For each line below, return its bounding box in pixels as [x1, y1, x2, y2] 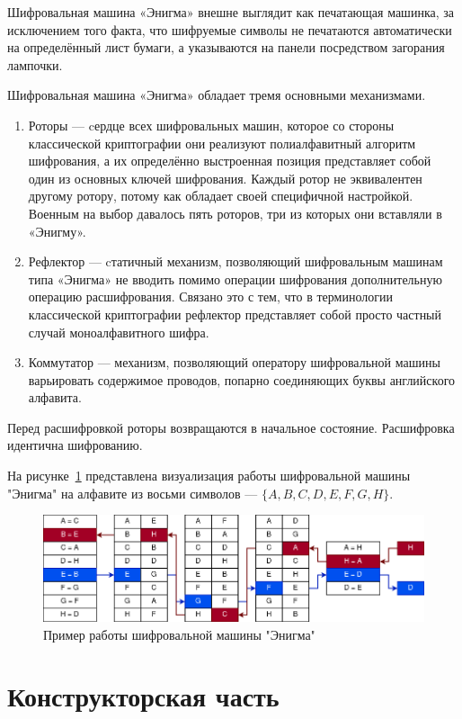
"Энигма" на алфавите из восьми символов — [7, 483, 258, 502]
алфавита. [28, 388, 82, 407]
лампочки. [7, 55, 63, 74]
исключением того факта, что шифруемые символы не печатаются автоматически [7, 20, 452, 39]
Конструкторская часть [7, 678, 280, 715]
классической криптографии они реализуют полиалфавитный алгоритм [28, 133, 416, 152]
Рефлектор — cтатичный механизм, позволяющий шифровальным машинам [28, 252, 443, 271]
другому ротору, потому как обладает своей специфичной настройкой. [28, 186, 413, 205]
